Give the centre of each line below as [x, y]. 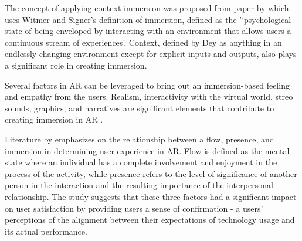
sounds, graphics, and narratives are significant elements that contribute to [140, 108]
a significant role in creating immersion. [76, 65]
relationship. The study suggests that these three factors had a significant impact [151, 196]
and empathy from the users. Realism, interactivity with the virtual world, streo [149, 96]
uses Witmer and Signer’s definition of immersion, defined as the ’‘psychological [148, 19]
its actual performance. [46, 231]
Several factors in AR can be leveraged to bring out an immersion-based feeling [147, 85]
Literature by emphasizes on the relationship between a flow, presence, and [140, 139]
